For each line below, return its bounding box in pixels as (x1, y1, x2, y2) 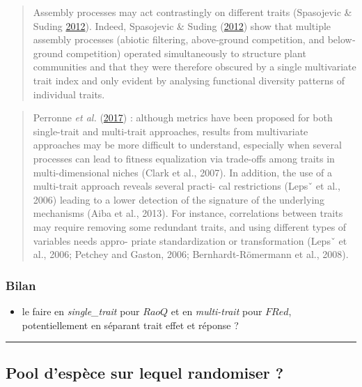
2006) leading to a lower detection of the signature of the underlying (33, 192, 325, 206)
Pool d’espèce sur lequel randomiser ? (6, 362, 284, 384)
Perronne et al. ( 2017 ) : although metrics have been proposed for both (33, 110, 333, 125)
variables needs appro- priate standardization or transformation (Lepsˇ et (33, 233, 347, 248)
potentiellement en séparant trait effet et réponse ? (22, 317, 239, 332)
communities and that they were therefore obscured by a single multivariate (33, 59, 356, 74)
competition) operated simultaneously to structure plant (66, 45, 306, 60)
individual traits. (33, 86, 105, 101)
